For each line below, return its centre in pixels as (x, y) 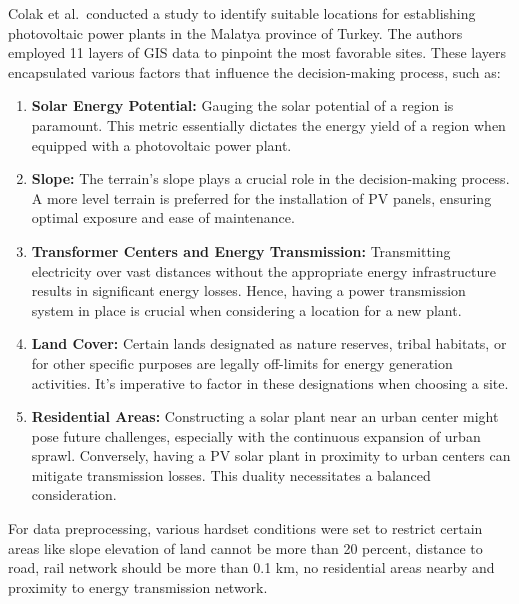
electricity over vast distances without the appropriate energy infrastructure (263, 270)
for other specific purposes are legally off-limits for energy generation (242, 362)
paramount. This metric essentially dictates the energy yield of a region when (268, 124)
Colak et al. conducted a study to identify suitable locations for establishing (242, 13)
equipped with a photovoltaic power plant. (161, 144)
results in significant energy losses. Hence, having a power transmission (248, 290)
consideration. (74, 494)
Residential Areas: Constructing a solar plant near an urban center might (265, 416)
